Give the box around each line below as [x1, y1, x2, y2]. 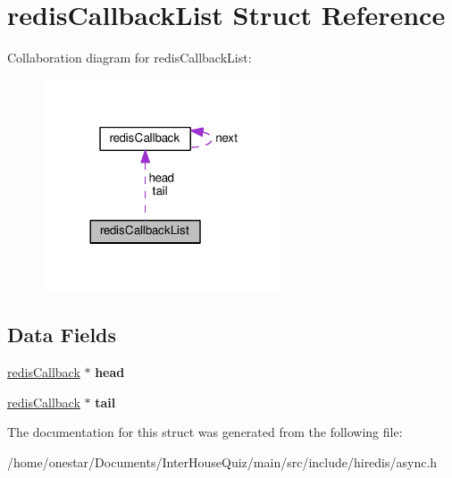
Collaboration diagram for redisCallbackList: [7, 48, 252, 67]
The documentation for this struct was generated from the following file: [7, 423, 403, 441]
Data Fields [7, 321, 117, 348]
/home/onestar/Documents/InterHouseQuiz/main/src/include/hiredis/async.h [7, 452, 438, 471]
